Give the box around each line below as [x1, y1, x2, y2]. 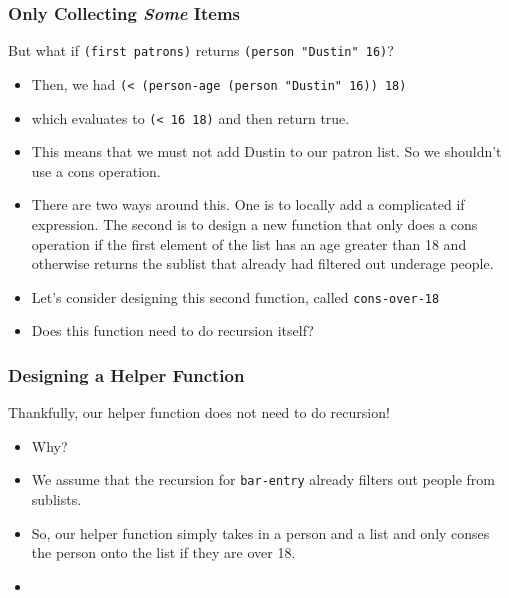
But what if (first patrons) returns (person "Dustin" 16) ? [8, 40, 394, 61]
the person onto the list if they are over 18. [31, 542, 296, 563]
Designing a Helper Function [8, 362, 245, 387]
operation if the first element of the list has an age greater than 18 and [31, 233, 467, 254]
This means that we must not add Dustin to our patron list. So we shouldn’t [31, 141, 502, 162]
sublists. [31, 489, 82, 510]
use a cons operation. [31, 160, 161, 181]
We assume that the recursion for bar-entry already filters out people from [31, 469, 495, 490]
